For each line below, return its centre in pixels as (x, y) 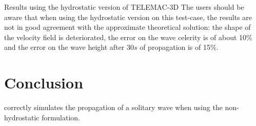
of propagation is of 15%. (179, 47)
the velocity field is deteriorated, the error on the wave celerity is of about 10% (128, 37)
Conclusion (44, 83)
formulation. (61, 117)
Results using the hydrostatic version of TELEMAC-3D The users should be (124, 7)
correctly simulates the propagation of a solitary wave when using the (113, 107)
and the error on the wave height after (64, 47)
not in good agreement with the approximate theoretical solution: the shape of (127, 27)
